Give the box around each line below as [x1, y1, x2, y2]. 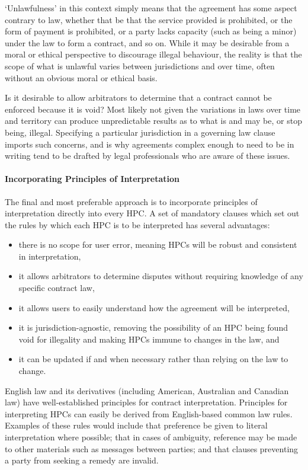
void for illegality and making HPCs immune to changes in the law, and [18, 332, 280, 345]
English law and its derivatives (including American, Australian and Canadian [5, 384, 289, 397]
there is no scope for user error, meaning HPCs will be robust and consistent [18, 238, 297, 251]
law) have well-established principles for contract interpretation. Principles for [5, 396, 288, 408]
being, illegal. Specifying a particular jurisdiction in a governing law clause [5, 126, 275, 138]
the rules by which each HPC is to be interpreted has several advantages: [5, 218, 270, 231]
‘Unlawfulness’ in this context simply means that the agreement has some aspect [5, 2, 297, 14]
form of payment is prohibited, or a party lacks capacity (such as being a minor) [5, 25, 297, 37]
